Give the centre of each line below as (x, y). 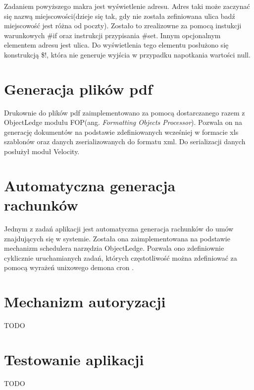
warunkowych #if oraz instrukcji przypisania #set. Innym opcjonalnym (112, 35)
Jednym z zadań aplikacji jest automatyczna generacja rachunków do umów (119, 228)
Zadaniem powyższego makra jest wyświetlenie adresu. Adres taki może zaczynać (127, 6)
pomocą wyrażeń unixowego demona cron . (69, 267)
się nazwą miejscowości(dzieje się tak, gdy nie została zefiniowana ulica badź (120, 16)
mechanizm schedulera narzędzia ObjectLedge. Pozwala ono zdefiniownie (114, 248)
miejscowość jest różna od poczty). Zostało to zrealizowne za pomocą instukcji (123, 26)
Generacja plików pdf (78, 88)
